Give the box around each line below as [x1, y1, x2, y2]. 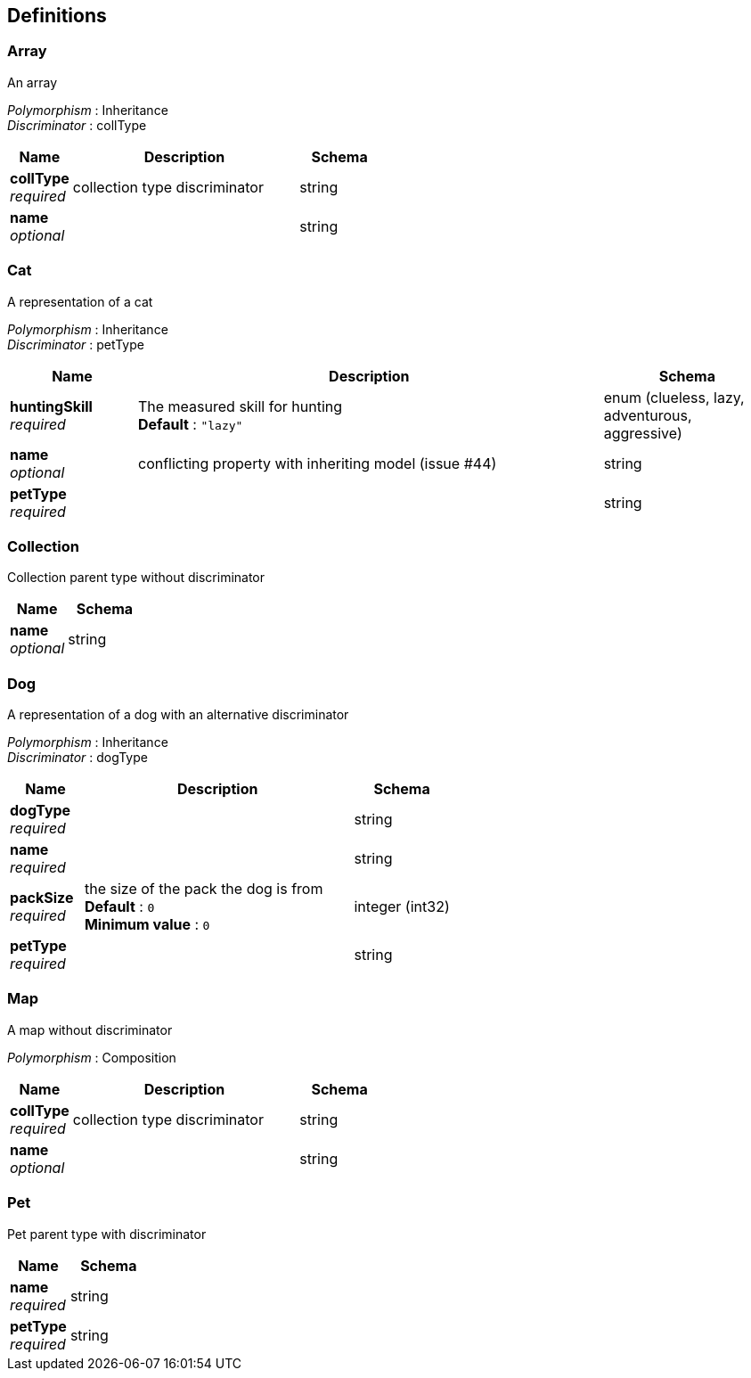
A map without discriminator [7, 1021, 173, 1038]
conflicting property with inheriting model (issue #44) [137, 454, 497, 472]
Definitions [7, 4, 107, 27]
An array [7, 74, 58, 90]
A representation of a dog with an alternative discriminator [7, 707, 349, 723]
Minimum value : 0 [84, 915, 210, 934]
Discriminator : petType [7, 336, 144, 352]
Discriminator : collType [7, 117, 147, 133]
